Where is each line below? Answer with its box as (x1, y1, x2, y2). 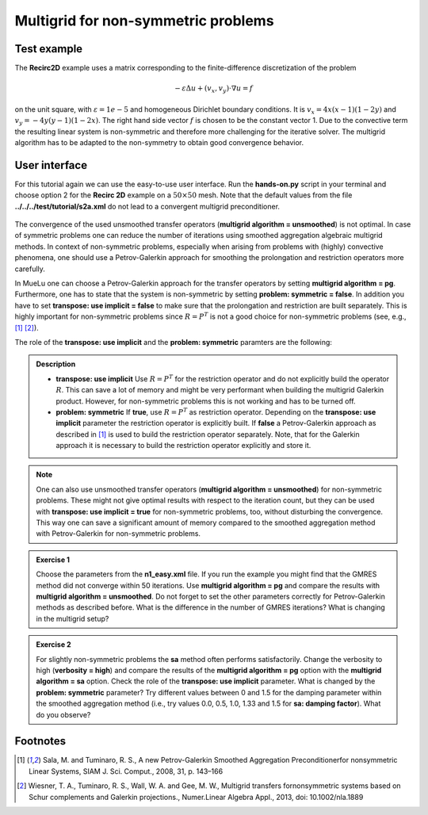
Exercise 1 (36, 555, 71, 564)
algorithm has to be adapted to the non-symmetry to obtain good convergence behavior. (14, 137, 304, 147)
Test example (14, 42, 83, 55)
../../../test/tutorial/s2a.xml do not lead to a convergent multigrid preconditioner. (14, 201, 281, 211)
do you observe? (36, 710, 91, 719)
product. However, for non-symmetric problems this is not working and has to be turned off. (55, 396, 356, 406)
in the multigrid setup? (36, 614, 109, 623)
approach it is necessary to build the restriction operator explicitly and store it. (55, 441, 311, 450)
